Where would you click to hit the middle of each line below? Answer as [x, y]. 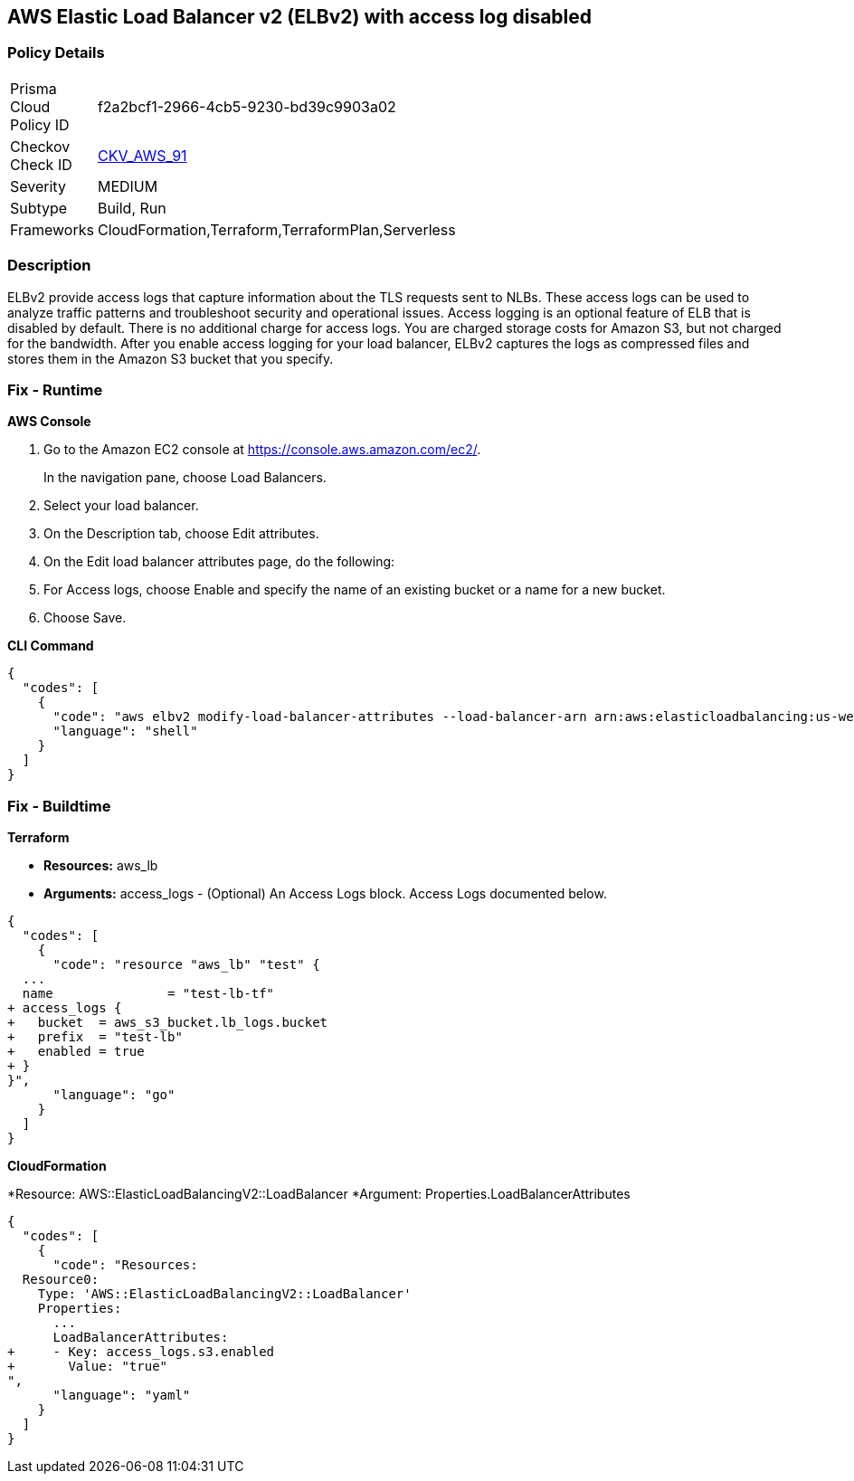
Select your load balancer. [121, 506]
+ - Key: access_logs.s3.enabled [141, 1352]
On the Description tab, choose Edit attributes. [181, 534]
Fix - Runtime [55, 389]
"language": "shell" [125, 731]
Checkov [40, 146]
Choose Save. [85, 618]
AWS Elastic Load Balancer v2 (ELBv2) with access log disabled [300, 17]
